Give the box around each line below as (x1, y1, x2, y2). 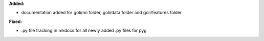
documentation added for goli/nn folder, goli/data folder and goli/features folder (21, 10, 182, 16)
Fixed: (9, 19, 22, 24)
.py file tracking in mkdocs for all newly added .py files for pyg (21, 27, 147, 34)
